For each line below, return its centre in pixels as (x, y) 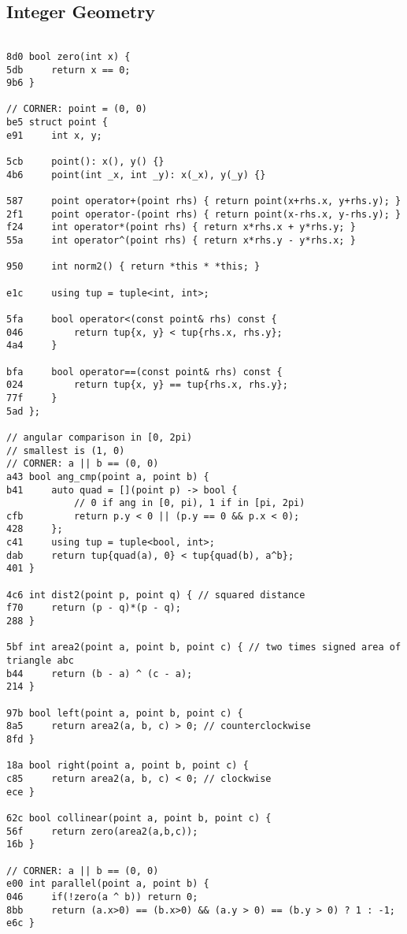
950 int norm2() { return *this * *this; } (133, 267)
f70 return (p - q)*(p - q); (94, 608)
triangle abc (40, 661)
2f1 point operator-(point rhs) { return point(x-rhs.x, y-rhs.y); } (204, 214)
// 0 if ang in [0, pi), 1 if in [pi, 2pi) (189, 503)
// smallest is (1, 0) (66, 450)
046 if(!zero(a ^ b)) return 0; (102, 897)
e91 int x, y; (54, 135)
